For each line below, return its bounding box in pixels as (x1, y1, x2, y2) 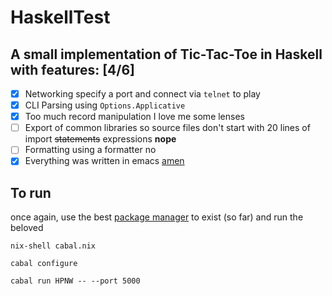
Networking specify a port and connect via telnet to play (24, 88, 261, 100)
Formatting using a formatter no (24, 144, 157, 156)
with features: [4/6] (10, 61, 136, 78)
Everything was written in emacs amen (24, 155, 185, 167)
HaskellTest (10, 6, 111, 29)
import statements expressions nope (24, 133, 177, 145)
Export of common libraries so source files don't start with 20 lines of (24, 122, 311, 134)
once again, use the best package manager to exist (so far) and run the (10, 211, 304, 223)
